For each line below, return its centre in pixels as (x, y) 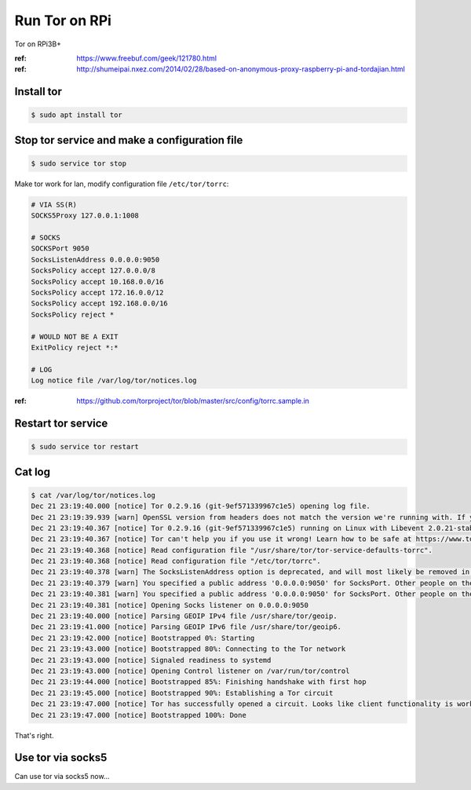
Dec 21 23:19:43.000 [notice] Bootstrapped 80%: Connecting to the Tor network (188, 649)
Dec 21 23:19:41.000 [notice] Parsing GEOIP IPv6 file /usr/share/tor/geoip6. (186, 627)
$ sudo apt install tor (77, 115)
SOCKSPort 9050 (60, 249)
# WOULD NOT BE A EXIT (75, 336)
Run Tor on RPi (63, 20)
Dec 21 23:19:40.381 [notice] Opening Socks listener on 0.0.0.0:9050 (170, 605)
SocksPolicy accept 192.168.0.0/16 (99, 304)
